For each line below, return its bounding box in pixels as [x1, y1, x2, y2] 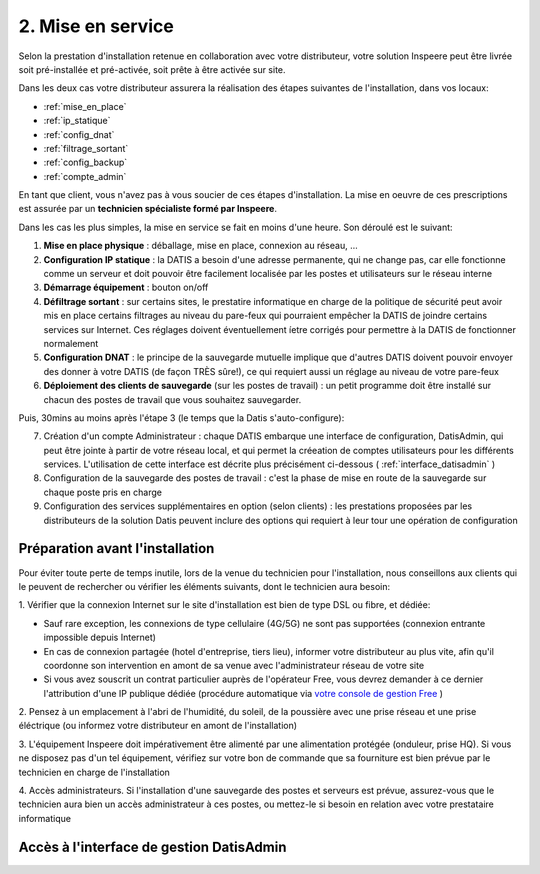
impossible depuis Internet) [43, 631, 157, 644]
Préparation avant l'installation [18, 540, 215, 557]
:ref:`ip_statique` [43, 115, 111, 127]
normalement [43, 337, 99, 349]
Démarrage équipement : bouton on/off [43, 281, 209, 294]
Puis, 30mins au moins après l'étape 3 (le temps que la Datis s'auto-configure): [18, 411, 345, 424]
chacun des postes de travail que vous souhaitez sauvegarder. [43, 393, 302, 405]
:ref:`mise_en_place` [43, 100, 127, 112]
